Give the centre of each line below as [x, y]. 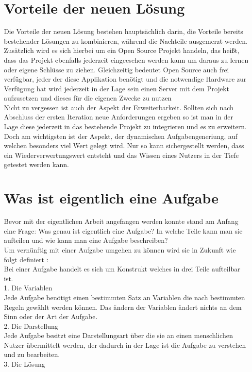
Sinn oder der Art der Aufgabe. [51, 316]
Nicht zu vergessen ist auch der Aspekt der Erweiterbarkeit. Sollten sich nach [119, 107]
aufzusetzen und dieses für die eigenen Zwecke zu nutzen [88, 98]
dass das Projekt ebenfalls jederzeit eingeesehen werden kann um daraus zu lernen [126, 59]
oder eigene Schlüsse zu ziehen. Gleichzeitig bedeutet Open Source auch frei [117, 69]
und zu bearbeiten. [32, 354]
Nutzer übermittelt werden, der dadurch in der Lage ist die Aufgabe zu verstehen [125, 345]
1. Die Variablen [28, 288]
